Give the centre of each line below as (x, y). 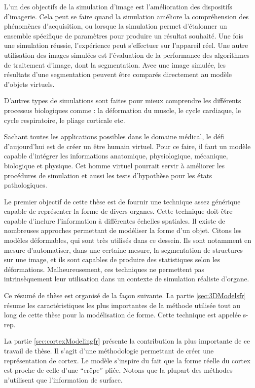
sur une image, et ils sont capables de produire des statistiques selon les (112, 259)
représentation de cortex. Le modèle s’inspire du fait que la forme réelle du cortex (127, 360)
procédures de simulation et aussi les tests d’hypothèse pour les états (108, 175)
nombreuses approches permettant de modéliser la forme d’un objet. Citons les (123, 230)
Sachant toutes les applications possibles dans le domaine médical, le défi (114, 136)
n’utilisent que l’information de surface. (63, 379)
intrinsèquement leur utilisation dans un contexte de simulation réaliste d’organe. (127, 279)
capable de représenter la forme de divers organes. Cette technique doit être (118, 211)
